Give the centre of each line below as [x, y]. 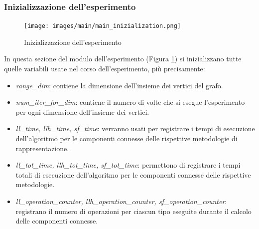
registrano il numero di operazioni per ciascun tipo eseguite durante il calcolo [133, 211]
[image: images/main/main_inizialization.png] [102, 26]
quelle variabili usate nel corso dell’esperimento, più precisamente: [105, 69]
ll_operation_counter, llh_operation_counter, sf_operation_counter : [121, 201]
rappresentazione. [42, 148]
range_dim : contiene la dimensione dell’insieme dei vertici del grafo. [119, 85]
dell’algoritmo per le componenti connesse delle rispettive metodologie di [127, 138]
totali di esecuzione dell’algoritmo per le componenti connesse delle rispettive [133, 174]
